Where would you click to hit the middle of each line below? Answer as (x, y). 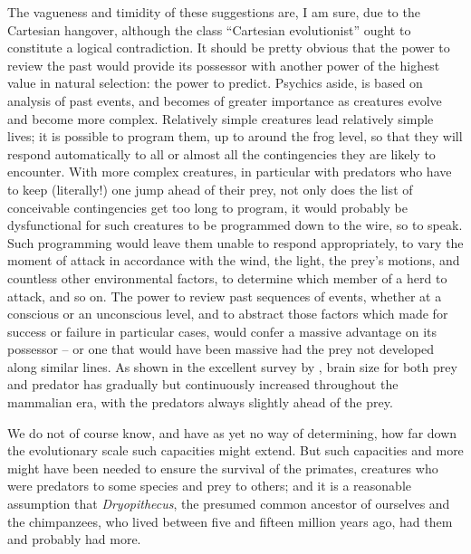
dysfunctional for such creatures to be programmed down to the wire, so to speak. (235, 225)
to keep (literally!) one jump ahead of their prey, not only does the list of (210, 189)
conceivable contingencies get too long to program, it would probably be (207, 207)
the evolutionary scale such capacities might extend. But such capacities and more (235, 450)
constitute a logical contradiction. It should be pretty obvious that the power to (229, 48)
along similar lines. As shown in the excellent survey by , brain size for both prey (232, 366)
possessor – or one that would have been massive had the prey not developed (221, 349)
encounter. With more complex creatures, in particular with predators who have (230, 172)
